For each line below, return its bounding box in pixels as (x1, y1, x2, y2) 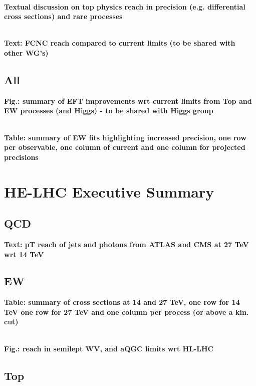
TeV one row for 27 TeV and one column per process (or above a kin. (4, 306, 249, 317)
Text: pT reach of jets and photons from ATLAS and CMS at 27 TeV (4, 239, 249, 249)
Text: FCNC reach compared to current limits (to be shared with (4, 38, 235, 48)
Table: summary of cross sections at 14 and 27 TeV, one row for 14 (4, 297, 240, 307)
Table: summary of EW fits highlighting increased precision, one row (4, 132, 246, 142)
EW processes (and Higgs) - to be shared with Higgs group (4, 105, 213, 116)
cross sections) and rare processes (4, 11, 123, 22)
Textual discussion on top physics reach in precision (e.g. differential (4, 1, 245, 12)
